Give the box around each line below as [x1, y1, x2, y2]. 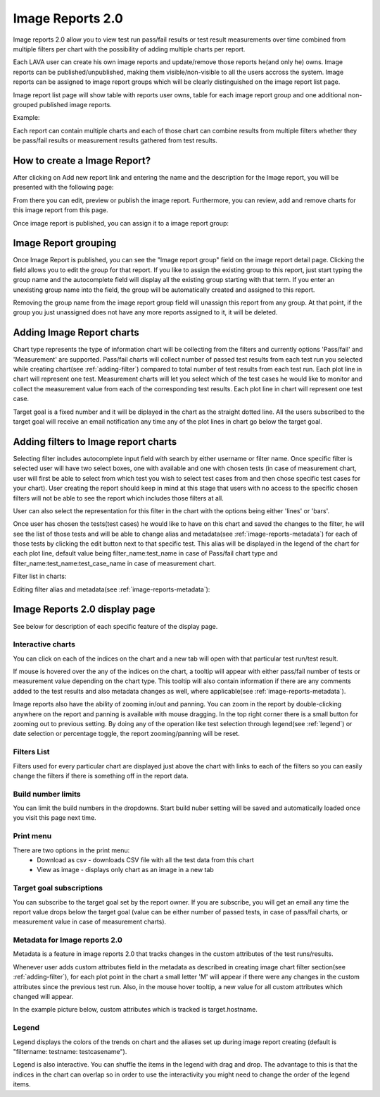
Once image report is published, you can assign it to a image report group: [13, 219, 229, 227]
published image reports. [39, 100, 112, 109]
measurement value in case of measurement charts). [13, 917, 167, 926]
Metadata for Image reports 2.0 [13, 935, 123, 945]
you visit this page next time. [13, 814, 96, 822]
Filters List [13, 747, 50, 757]
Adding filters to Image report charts [13, 436, 177, 448]
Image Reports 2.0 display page [13, 603, 156, 615]
